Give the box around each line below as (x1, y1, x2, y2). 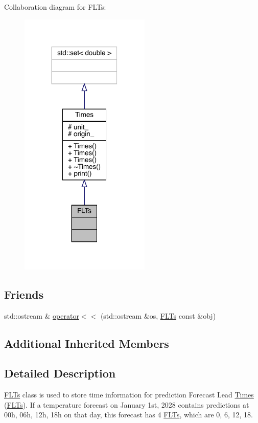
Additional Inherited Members (4, 335, 169, 351)
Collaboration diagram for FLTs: (4, 2, 106, 12)
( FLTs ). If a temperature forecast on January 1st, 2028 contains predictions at (4, 399, 249, 410)
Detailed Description (4, 365, 116, 381)
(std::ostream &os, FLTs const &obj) (100, 310, 216, 321)
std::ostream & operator (4, 310, 79, 321)
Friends (4, 286, 44, 302)
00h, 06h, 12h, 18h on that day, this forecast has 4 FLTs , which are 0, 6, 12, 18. (4, 409, 253, 420)
